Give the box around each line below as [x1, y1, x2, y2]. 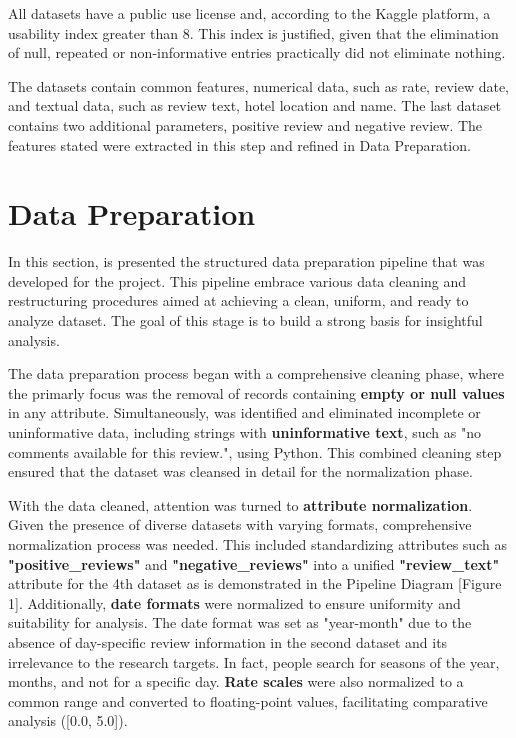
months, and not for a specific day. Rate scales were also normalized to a [8, 671, 464, 692]
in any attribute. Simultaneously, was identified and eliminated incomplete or [8, 402, 481, 423]
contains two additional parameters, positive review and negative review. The [8, 114, 483, 135]
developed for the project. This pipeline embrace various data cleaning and [8, 270, 467, 291]
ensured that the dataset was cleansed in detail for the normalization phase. [8, 461, 473, 482]
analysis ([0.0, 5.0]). [8, 710, 128, 731]
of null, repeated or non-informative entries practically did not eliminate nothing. [8, 42, 506, 63]
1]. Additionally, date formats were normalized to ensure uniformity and [8, 592, 461, 613]
